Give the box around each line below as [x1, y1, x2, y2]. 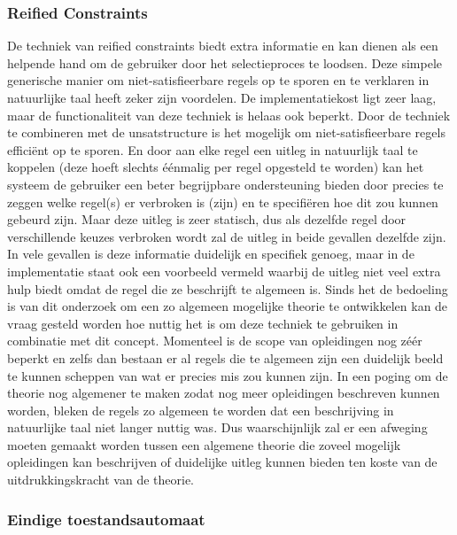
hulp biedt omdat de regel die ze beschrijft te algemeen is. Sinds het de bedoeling [7, 279, 448, 298]
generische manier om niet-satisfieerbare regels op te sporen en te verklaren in [7, 71, 430, 89]
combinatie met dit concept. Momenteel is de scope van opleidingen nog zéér [7, 331, 422, 350]
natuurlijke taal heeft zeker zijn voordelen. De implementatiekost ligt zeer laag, [7, 89, 437, 106]
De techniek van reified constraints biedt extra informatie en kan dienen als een [7, 36, 438, 55]
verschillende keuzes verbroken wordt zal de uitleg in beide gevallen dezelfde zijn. [7, 227, 446, 245]
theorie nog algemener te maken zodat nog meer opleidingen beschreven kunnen [7, 384, 440, 402]
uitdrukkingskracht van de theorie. [7, 470, 195, 489]
